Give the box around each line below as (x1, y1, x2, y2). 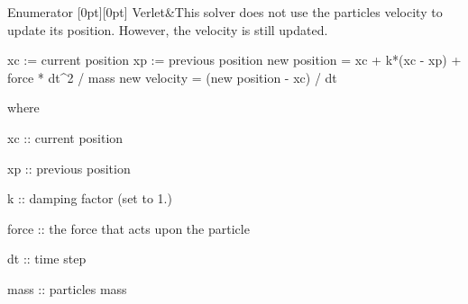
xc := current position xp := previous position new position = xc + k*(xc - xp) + (7, 50, 462, 69)
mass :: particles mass (7, 279, 127, 298)
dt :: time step (7, 249, 87, 268)
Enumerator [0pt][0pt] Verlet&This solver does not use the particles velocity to (7, 3, 443, 21)
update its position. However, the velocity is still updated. (7, 20, 328, 39)
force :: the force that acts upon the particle (7, 219, 250, 237)
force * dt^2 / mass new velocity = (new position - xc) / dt (7, 67, 337, 86)
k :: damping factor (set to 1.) (7, 189, 172, 208)
